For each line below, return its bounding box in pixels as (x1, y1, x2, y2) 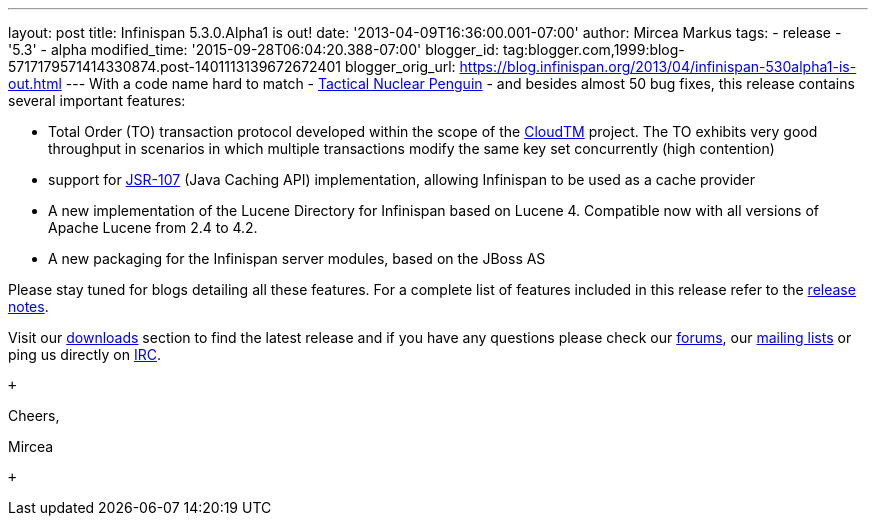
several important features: (8, 92, 186, 109)
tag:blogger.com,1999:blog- (502, 41, 685, 58)
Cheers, (8, 407, 60, 424)
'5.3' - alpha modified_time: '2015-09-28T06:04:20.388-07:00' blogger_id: (8, 41, 499, 58)
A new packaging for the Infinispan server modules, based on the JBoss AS (48, 250, 546, 267)
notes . (8, 298, 49, 315)
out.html (8, 75, 62, 92)
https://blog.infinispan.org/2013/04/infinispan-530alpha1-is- (459, 58, 857, 75)
